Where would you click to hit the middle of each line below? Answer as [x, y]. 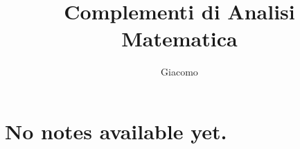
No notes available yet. [116, 131]
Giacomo [179, 72]
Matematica [179, 38]
